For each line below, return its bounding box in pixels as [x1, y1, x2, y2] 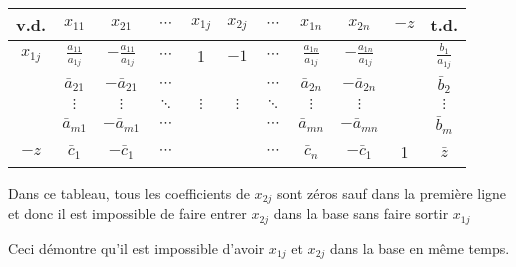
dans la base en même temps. [330, 237, 510, 258]
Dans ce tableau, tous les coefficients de [8, 182, 250, 203]
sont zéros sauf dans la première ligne [277, 182, 507, 203]
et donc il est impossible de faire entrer [8, 203, 247, 224]
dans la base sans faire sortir [273, 203, 449, 224]
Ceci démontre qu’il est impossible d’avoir [8, 237, 265, 258]
